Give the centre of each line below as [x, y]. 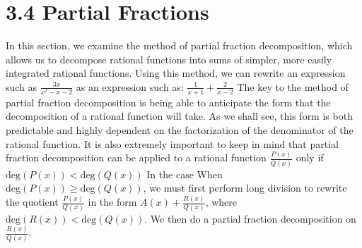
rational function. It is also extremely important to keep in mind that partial [172, 143]
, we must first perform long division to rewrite [245, 188]
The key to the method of [293, 86]
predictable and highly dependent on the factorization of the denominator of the [180, 129]
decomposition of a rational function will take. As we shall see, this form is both [179, 116]
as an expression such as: [130, 86]
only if [310, 157]
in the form [112, 202]
